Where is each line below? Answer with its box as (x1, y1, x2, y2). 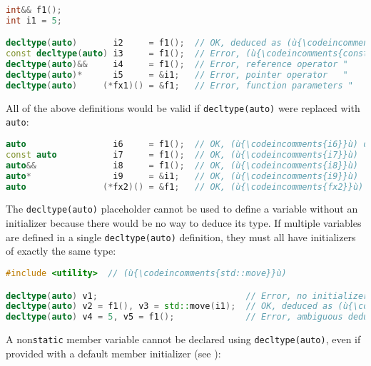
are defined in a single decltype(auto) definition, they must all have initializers (6, 229, 356, 244)
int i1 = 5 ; (6, 15, 62, 26)
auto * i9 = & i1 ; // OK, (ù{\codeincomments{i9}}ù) (6, 171, 359, 181)
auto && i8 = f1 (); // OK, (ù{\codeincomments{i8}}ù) (6, 160, 359, 171)
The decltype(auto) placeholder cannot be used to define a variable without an (6, 201, 358, 216)
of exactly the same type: (6, 243, 116, 258)
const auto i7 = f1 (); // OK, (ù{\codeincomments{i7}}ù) (6, 149, 359, 160)
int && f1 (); (6, 5, 62, 15)
